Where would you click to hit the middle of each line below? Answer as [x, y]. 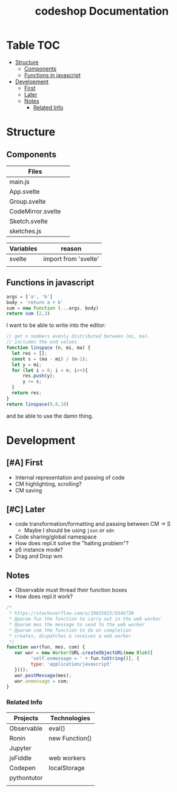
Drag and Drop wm [38, 556]
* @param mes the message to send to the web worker [77, 624]
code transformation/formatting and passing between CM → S [93, 524]
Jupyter [20, 748]
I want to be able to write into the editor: [56, 325]
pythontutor [26, 777]
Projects [26, 718]
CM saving [28, 490]
